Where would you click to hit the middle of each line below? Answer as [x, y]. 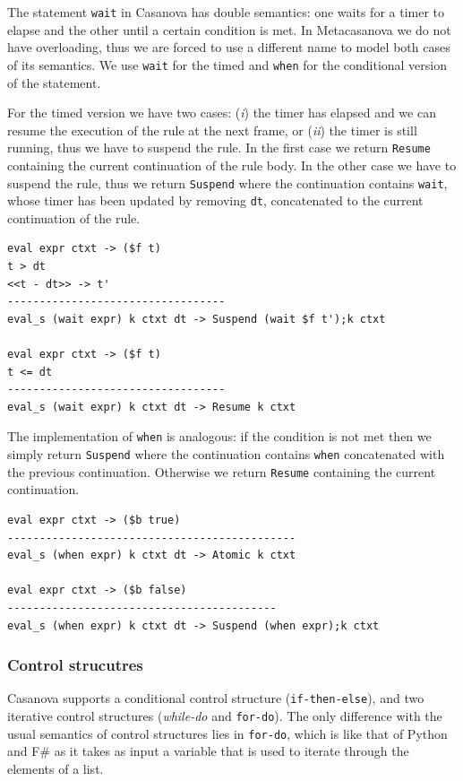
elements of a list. [56, 768]
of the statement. [54, 82]
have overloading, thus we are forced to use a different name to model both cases [229, 47]
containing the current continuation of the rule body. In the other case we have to [232, 165]
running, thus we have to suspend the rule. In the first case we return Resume [219, 148]
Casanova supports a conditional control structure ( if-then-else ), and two [216, 698]
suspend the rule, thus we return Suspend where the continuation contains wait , [227, 182]
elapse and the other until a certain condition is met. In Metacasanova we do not [229, 29]
